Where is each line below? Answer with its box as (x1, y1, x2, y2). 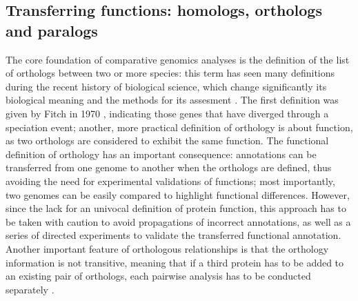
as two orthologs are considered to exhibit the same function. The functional (6, 133, 329, 148)
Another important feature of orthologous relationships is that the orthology (6, 241, 329, 255)
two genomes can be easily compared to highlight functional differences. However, (6, 187, 350, 202)
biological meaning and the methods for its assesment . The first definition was (6, 93, 339, 107)
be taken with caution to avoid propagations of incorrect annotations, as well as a (6, 214, 351, 229)
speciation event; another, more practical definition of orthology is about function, (6, 119, 353, 134)
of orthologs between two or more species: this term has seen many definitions (6, 66, 335, 80)
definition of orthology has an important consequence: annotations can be (6, 146, 317, 161)
